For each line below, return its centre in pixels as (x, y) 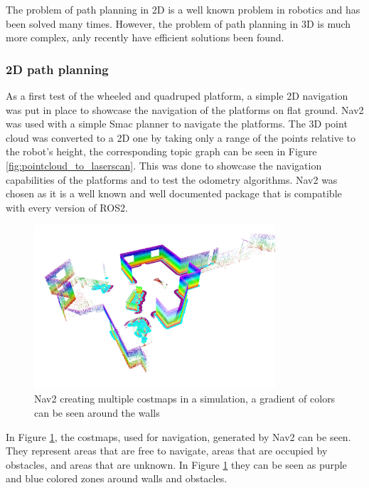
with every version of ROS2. (67, 207)
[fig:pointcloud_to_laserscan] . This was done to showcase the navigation (164, 165)
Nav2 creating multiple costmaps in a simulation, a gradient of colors (185, 399)
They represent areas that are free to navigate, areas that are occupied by (167, 451)
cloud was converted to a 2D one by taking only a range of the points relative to (181, 137)
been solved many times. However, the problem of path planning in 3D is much (178, 23)
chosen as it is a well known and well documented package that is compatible (174, 193)
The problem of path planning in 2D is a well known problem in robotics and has (183, 9)
